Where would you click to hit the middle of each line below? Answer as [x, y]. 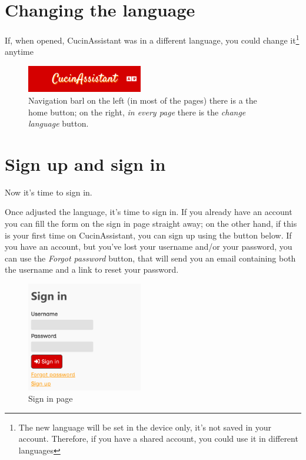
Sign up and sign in [85, 163]
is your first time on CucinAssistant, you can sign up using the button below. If [148, 235]
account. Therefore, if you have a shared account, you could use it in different [158, 439]
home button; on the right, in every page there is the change [137, 112]
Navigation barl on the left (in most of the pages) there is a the [143, 100]
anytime [19, 52]
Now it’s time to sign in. [49, 192]
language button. [59, 123]
